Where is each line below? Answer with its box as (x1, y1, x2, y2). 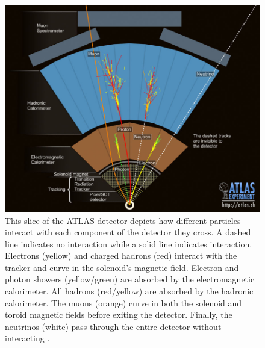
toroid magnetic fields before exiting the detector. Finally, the (5, 308, 232, 321)
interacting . (5, 332, 50, 344)
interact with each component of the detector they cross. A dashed (5, 226, 251, 238)
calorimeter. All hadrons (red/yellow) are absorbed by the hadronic (5, 285, 254, 297)
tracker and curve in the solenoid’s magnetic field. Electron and (5, 261, 239, 273)
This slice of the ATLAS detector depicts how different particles (5, 214, 241, 226)
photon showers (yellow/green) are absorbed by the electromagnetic (5, 273, 255, 285)
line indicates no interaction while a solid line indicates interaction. (5, 237, 252, 250)
